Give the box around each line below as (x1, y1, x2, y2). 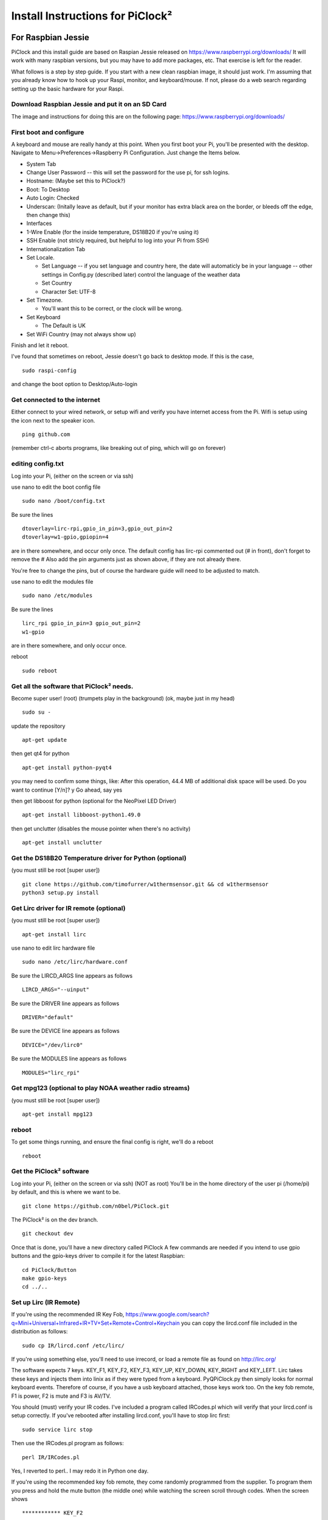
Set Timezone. (26, 296, 63, 303)
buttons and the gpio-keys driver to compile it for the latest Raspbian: (11, 1252, 185, 1260)
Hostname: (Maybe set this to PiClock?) (26, 177, 126, 185)
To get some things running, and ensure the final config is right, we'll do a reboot (11, 1138, 214, 1145)
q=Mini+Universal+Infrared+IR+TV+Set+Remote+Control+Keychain (11, 1319, 180, 1327)
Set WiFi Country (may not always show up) (26, 330, 137, 337)
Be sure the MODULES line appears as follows (11, 1055, 127, 1062)
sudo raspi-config (22, 367, 77, 374)
